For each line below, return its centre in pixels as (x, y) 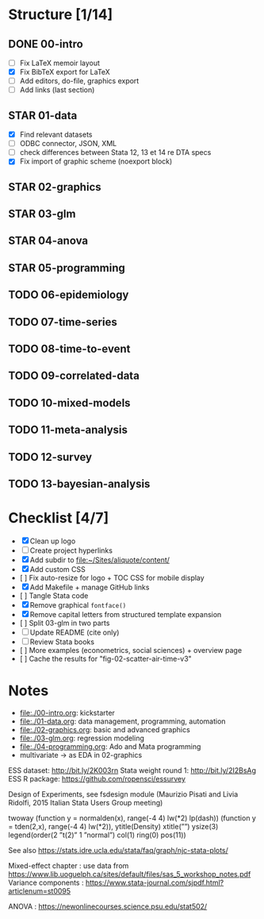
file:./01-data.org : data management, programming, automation (122, 721)
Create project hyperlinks (71, 550)
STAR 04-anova (48, 241)
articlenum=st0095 (40, 890)
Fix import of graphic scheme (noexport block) (96, 161)
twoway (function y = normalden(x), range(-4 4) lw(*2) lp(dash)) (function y (132, 818)
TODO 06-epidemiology (69, 295)
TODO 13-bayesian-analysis (79, 484)
